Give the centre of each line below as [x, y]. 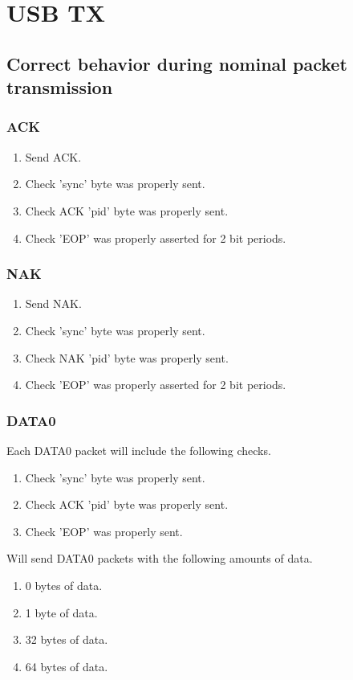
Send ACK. [53, 156]
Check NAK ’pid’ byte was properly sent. [127, 357]
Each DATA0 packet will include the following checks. [139, 450]
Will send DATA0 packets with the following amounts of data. [160, 558]
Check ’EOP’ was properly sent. [104, 531]
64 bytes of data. [67, 666]
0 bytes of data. [64, 585]
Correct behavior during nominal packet [177, 63]
